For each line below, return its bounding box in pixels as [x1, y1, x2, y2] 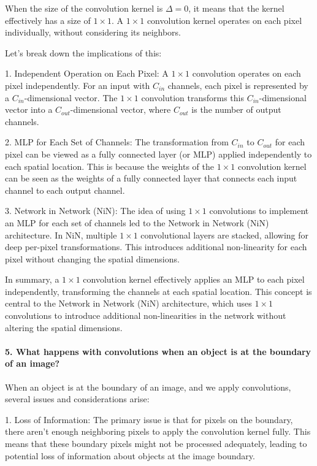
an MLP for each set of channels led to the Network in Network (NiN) [5, 216, 269, 229]
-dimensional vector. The [24, 91, 118, 104]
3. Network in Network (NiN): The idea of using [5, 204, 186, 217]
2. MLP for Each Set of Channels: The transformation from [5, 136, 229, 148]
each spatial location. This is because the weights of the [5, 159, 215, 172]
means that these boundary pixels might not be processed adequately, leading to [5, 437, 307, 450]
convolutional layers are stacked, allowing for [140, 228, 309, 241]
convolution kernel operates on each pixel [147, 13, 302, 26]
